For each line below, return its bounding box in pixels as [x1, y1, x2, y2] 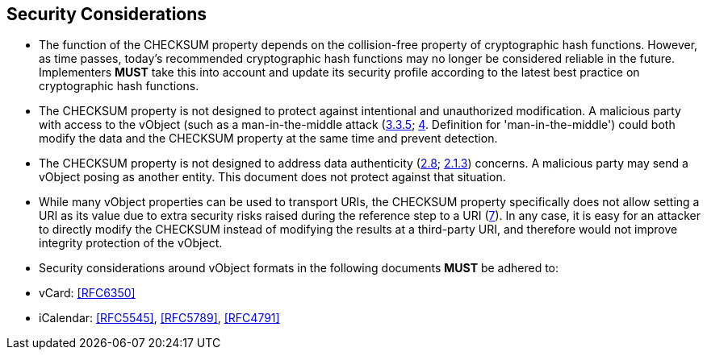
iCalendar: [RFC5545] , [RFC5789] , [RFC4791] [39, 311, 280, 325]
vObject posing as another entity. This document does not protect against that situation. [39, 170, 506, 184]
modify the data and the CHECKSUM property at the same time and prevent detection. [39, 131, 498, 146]
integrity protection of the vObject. [39, 236, 223, 250]
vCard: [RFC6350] [39, 286, 136, 300]
